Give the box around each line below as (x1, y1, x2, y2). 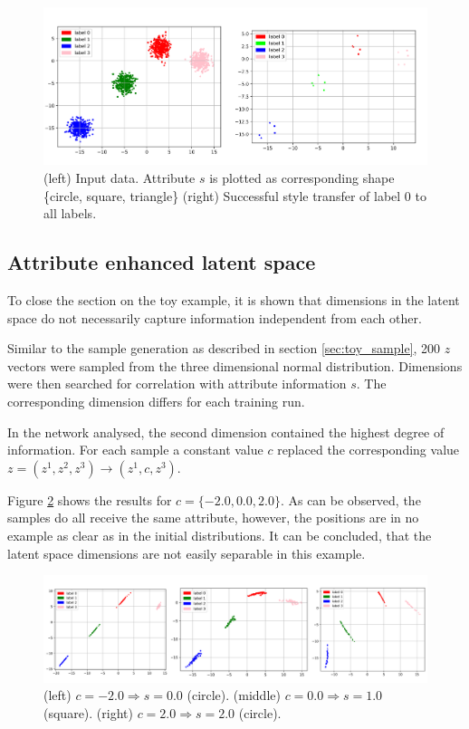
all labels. (43, 204, 97, 223)
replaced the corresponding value (277, 440, 460, 459)
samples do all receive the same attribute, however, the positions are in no (7, 508, 419, 527)
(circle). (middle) (187, 686, 281, 705)
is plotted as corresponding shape (209, 168, 395, 187)
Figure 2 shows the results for (7, 490, 172, 509)
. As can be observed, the (280, 490, 421, 509)
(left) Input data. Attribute (43, 168, 196, 187)
